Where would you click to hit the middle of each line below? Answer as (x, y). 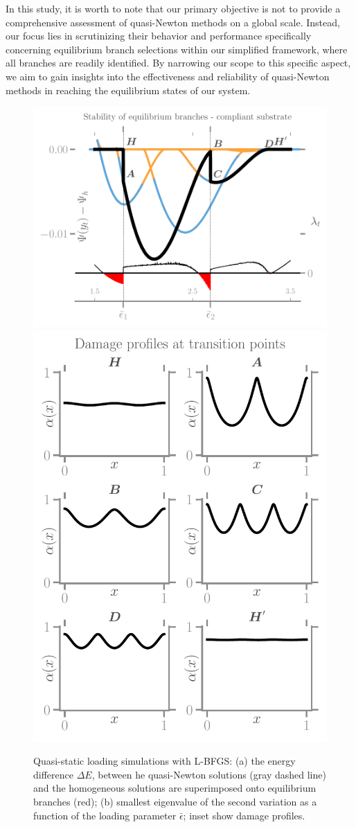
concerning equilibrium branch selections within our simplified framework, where (177, 49)
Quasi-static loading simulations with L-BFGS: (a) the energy (164, 761)
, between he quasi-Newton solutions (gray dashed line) (209, 774)
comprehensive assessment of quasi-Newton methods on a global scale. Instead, (173, 22)
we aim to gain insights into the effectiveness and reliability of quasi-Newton (168, 76)
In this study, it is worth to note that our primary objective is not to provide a (173, 8)
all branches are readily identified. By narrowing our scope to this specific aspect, (178, 63)
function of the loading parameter (105, 815)
